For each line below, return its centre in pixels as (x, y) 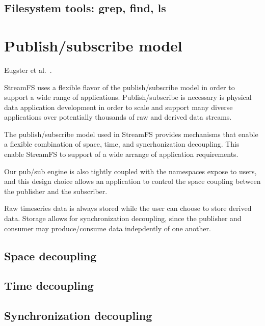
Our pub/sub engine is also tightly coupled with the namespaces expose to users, (130, 171)
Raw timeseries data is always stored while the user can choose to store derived (128, 208)
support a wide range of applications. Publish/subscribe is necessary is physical (128, 97)
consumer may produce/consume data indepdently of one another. (108, 228)
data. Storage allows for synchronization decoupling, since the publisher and (123, 218)
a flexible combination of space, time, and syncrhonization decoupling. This (122, 144)
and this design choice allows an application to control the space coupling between (132, 181)
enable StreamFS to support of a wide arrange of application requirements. (121, 154)
